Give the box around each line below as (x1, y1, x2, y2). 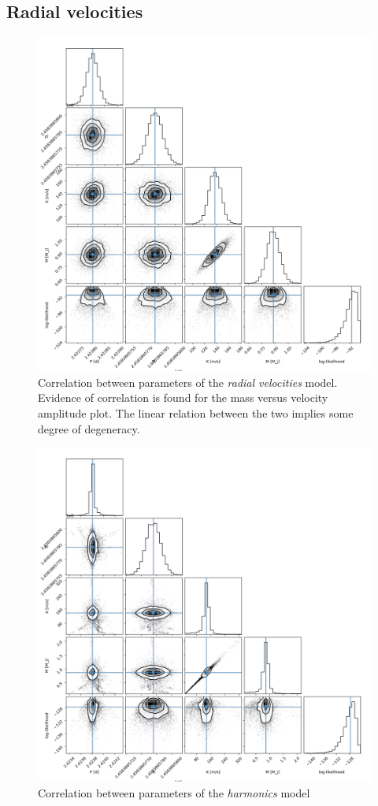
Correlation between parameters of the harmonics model (38, 784, 310, 800)
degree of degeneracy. (38, 420, 140, 436)
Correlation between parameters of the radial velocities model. (38, 373, 338, 390)
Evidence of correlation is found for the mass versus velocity (38, 389, 328, 406)
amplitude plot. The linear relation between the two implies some (38, 404, 354, 421)
